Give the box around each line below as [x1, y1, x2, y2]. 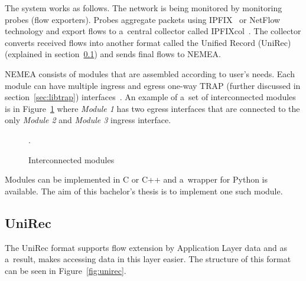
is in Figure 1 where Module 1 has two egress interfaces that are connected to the [5, 102, 300, 114]
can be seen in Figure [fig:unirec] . [5, 264, 126, 276]
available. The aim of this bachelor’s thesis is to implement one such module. [5, 184, 283, 197]
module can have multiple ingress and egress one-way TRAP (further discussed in [5, 79, 301, 91]
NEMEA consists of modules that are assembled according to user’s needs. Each [5, 67, 295, 80]
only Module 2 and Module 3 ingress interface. [5, 114, 171, 126]
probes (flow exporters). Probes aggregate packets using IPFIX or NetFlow [5, 13, 281, 25]
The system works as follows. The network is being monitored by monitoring [5, 2, 282, 14]
